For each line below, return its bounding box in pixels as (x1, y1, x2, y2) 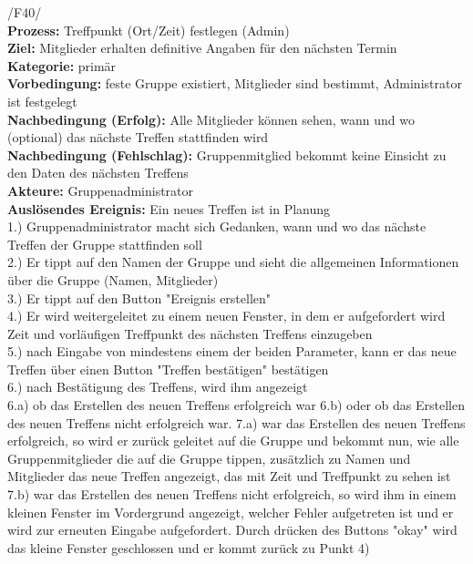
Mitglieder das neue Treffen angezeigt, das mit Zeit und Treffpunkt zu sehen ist (7, 467, 451, 486)
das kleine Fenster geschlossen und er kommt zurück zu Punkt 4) (7, 538, 370, 557)
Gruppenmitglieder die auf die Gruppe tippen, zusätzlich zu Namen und (7, 448, 411, 467)
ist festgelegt (7, 91, 77, 110)
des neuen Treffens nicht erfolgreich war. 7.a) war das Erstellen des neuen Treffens (7, 413, 466, 432)
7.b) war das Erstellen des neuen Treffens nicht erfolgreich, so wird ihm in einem (7, 485, 457, 504)
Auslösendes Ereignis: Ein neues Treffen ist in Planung (7, 199, 331, 218)
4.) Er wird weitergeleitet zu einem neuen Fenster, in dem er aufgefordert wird (7, 306, 446, 325)
